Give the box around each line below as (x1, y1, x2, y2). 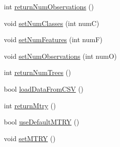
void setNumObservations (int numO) (4, 50, 117, 61)
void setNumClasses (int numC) (4, 18, 100, 28)
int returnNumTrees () (4, 67, 71, 77)
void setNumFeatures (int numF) (4, 34, 103, 45)
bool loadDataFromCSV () (4, 83, 84, 94)
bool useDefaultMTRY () (4, 117, 80, 127)
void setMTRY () (4, 133, 56, 143)
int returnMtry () (4, 100, 56, 110)
